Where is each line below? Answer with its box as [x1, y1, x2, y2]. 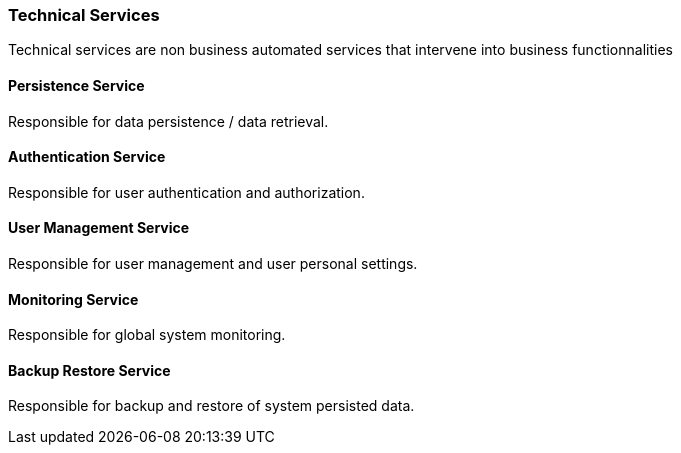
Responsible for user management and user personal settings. [8, 255, 418, 273]
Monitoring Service [8, 290, 139, 308]
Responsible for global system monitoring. [8, 326, 286, 344]
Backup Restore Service [8, 361, 171, 379]
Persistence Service [8, 76, 145, 94]
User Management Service [8, 219, 190, 237]
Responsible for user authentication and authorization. [8, 183, 365, 201]
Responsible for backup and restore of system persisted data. [8, 397, 415, 415]
